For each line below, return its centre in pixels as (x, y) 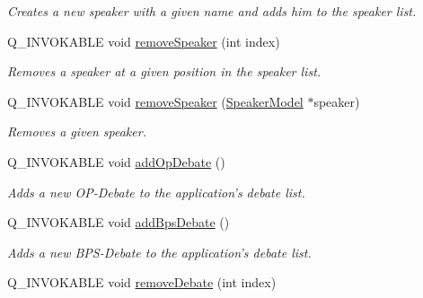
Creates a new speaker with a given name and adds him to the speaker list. (212, 11)
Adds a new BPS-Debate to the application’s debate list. (159, 252)
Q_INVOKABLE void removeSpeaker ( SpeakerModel (155, 101)
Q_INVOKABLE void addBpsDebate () (119, 222)
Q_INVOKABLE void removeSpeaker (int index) (144, 41)
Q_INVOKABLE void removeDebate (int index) (142, 282)
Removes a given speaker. (77, 131)
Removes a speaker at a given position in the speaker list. (164, 71)
